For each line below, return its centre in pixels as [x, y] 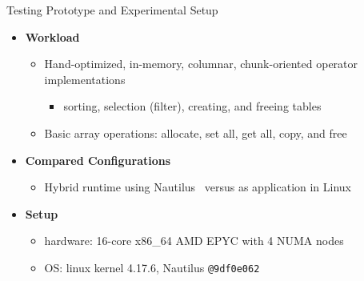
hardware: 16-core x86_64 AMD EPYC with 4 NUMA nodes [194, 241]
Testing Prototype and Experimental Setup [112, 10]
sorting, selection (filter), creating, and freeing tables [192, 106]
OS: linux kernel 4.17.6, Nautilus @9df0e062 [152, 267]
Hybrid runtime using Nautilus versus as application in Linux [198, 187]
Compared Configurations [98, 160]
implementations [85, 79]
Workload [52, 36]
